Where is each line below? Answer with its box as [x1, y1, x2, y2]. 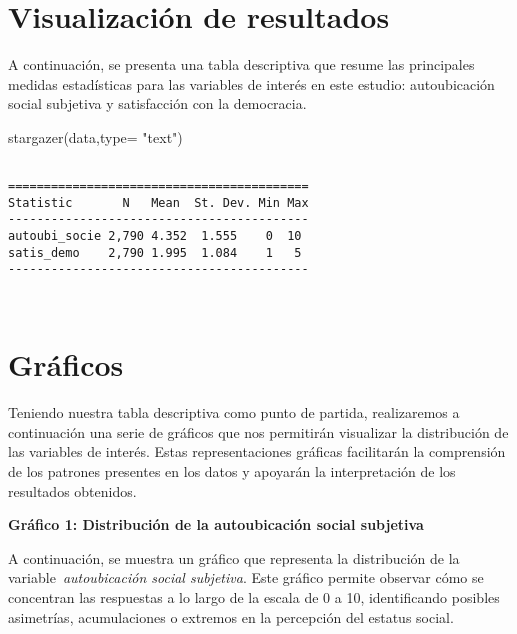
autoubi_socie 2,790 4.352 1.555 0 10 [8, 229, 302, 244]
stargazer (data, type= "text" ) [8, 126, 183, 147]
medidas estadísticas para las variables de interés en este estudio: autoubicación [8, 73, 495, 94]
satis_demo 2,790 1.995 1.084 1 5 [8, 245, 302, 260]
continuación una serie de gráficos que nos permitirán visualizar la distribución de [8, 421, 509, 442]
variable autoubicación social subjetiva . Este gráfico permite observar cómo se [8, 567, 484, 588]
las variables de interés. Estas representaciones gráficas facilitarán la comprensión [8, 441, 506, 462]
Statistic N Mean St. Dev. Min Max [8, 195, 309, 210]
